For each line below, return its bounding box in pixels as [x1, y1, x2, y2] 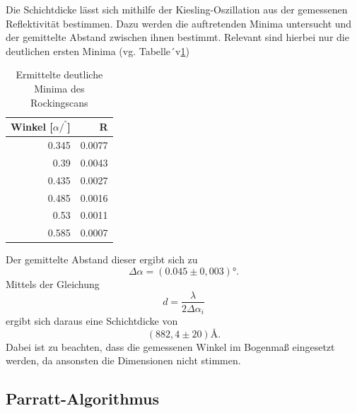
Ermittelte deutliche [16, 67, 103, 82]
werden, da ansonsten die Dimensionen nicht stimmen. [6, 353, 241, 368]
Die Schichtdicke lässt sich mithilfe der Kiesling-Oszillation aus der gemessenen [6, 2, 348, 16]
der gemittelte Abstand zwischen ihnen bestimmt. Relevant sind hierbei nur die [6, 30, 349, 44]
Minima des [34, 80, 85, 95]
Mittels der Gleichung [6, 276, 100, 291]
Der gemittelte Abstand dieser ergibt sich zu [6, 252, 198, 267]
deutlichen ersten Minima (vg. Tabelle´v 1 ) [6, 43, 189, 58]
